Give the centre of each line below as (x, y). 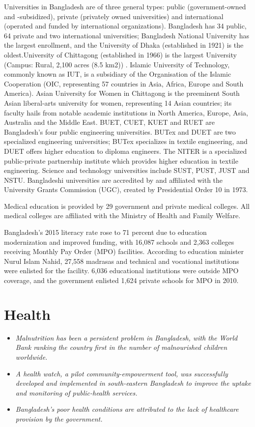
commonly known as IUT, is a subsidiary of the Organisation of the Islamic (118, 74)
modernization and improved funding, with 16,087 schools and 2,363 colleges (119, 242)
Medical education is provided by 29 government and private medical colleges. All (127, 206)
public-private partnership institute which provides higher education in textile (121, 160)
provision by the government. (59, 418)
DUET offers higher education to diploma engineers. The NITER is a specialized (126, 151)
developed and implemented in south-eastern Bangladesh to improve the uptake (133, 383)
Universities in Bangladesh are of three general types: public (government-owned (125, 6)
